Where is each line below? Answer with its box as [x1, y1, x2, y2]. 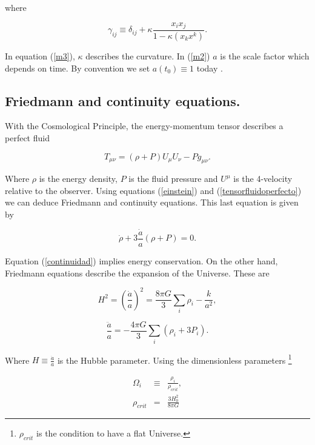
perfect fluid [5, 131, 50, 144]
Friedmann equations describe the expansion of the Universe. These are [5, 266, 270, 279]
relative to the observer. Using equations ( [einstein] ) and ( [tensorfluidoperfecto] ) [5, 184, 302, 196]
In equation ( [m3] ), [5, 49, 75, 62]
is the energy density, [39, 172, 118, 185]
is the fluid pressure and [128, 172, 218, 185]
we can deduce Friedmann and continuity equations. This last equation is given [5, 196, 299, 209]
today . [196, 61, 223, 74]
